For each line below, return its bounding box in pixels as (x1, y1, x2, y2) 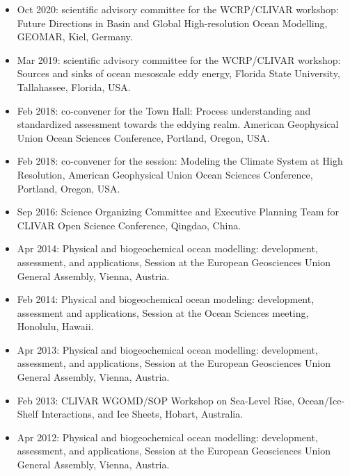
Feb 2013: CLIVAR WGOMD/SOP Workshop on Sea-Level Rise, (17, 393, 295, 407)
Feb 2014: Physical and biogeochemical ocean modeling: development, (17, 292, 315, 306)
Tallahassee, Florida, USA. (17, 79, 131, 94)
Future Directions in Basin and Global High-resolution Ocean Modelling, (17, 15, 328, 30)
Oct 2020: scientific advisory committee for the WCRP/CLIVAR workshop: (17, 2, 339, 16)
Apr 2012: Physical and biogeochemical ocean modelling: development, (17, 429, 318, 444)
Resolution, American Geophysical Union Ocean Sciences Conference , (17, 167, 313, 181)
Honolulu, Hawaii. (17, 319, 94, 334)
